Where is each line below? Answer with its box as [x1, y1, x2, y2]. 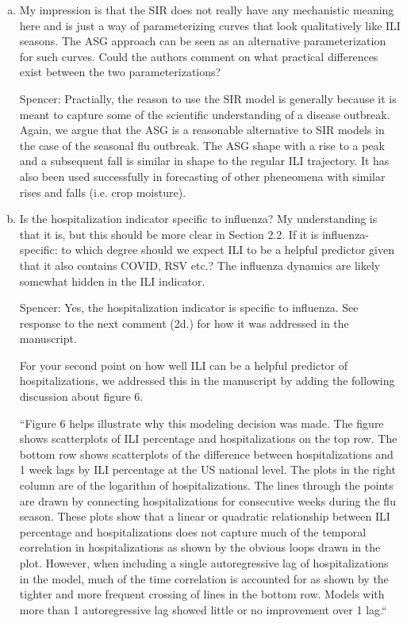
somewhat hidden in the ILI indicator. [19, 272, 205, 289]
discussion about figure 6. [19, 388, 144, 405]
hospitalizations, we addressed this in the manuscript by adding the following [19, 372, 395, 389]
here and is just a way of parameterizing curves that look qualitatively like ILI [19, 17, 401, 33]
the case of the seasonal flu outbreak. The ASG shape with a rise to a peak [19, 137, 385, 153]
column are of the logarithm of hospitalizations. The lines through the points [19, 477, 394, 494]
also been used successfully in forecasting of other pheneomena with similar [19, 167, 386, 184]
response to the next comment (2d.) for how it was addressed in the [19, 314, 349, 331]
